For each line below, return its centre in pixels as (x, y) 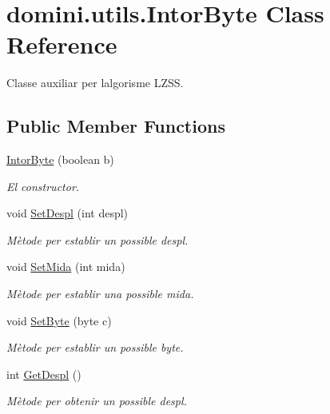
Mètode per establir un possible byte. (95, 347)
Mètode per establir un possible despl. (97, 239)
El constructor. (43, 186)
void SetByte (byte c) (59, 320)
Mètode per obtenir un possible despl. (97, 401)
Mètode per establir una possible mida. (100, 294)
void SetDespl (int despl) (68, 213)
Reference (62, 44)
